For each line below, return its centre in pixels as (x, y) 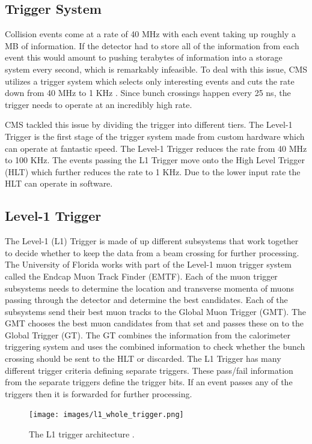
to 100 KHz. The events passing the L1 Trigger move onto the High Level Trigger (155, 160)
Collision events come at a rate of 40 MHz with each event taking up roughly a (150, 34)
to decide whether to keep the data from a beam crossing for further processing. (152, 252)
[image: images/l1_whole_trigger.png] (106, 415)
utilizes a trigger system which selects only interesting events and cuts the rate (150, 81)
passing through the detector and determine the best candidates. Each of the (146, 300)
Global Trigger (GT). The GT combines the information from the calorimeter (148, 334)
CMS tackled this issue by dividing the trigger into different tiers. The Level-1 (149, 124)
